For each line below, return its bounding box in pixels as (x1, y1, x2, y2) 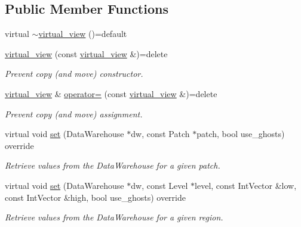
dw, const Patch (131, 128, 190, 140)
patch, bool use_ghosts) (196, 128, 285, 140)
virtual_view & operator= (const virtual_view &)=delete (5, 87, 217, 99)
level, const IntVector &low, (195, 179, 297, 191)
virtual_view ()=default (38, 27, 127, 40)
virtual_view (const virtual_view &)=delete (5, 47, 168, 60)
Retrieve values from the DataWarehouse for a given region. (5, 211, 223, 223)
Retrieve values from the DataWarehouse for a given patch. (5, 159, 220, 172)
